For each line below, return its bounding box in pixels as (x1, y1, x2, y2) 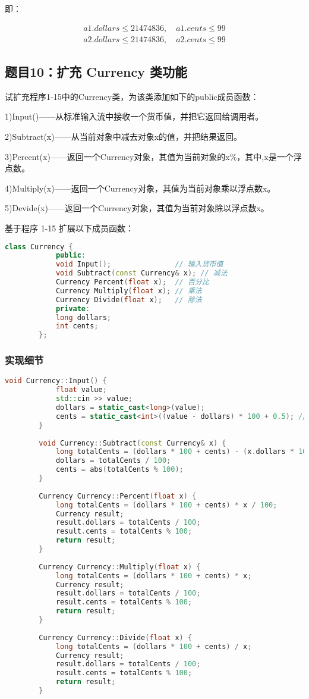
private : (55, 304, 90, 313)
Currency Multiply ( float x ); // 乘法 (55, 286, 202, 295)
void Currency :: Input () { (5, 377, 107, 385)
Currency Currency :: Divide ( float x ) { (39, 633, 193, 642)
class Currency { (5, 242, 73, 251)
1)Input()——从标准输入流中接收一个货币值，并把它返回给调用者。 (5, 110, 264, 123)
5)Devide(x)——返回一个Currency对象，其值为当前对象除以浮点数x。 (5, 202, 269, 214)
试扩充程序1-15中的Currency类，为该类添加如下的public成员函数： (5, 90, 259, 102)
